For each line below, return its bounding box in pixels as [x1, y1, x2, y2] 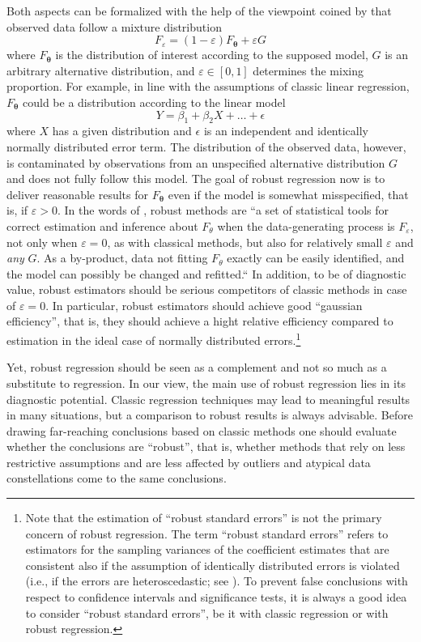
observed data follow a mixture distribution [6, 18, 222, 35]
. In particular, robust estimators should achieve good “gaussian [45, 296, 363, 313]
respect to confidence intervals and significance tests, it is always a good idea [25, 589, 407, 606]
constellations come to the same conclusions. [6, 470, 227, 487]
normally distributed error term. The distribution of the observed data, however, [6, 138, 406, 155]
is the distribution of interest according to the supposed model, [55, 46, 368, 63]
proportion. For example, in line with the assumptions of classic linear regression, [6, 78, 410, 95]
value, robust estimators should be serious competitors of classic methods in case [6, 281, 407, 298]
